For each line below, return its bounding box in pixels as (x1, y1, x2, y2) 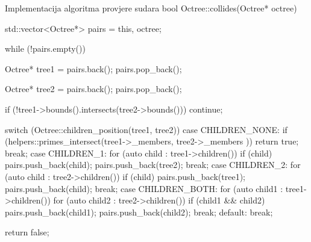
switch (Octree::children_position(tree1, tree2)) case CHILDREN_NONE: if (5, 123, 287, 135)
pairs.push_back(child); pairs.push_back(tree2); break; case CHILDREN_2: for (5, 158, 301, 171)
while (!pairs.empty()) (5, 42, 86, 55)
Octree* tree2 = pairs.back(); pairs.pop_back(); (5, 82, 182, 95)
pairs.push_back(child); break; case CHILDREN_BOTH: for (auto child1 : (5, 182, 283, 194)
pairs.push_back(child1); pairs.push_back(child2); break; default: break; (5, 205, 273, 218)
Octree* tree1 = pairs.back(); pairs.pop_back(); (5, 62, 182, 75)
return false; (5, 226, 49, 238)
